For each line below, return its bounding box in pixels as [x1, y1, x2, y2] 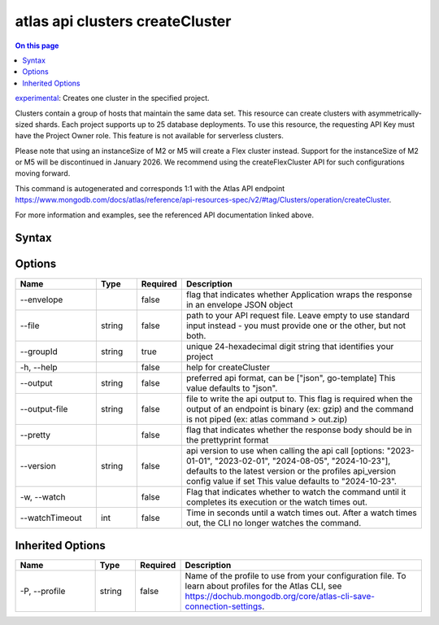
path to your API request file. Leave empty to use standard [185, 309, 410, 321]
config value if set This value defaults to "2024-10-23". [185, 475, 398, 487]
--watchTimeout [20, 512, 82, 523]
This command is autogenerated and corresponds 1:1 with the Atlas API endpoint [15, 183, 285, 193]
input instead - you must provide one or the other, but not [185, 320, 406, 331]
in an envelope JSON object [185, 299, 293, 310]
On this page [15, 41, 59, 50]
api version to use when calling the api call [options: [185, 444, 385, 456]
